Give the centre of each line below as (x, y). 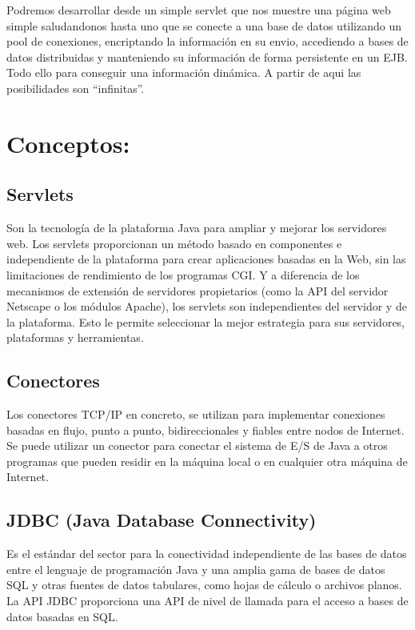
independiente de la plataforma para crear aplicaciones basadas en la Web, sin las (206, 259)
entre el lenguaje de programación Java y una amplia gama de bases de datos (196, 569)
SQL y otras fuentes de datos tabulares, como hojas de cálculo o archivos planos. (204, 585)
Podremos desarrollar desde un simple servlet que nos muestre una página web (199, 10)
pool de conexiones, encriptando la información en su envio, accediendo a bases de (207, 41)
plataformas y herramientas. (75, 337)
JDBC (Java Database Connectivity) (162, 520)
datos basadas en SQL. (62, 616)
